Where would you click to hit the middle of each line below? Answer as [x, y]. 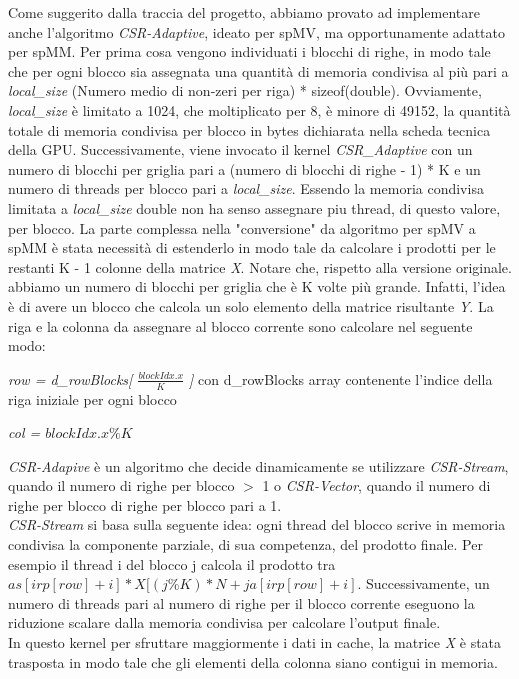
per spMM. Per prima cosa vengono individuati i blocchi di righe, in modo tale [249, 51]
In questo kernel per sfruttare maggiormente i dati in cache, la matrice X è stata [255, 642]
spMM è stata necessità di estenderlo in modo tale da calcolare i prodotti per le [252, 247]
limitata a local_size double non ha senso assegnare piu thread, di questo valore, [254, 207]
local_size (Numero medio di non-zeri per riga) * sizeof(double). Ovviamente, [245, 90]
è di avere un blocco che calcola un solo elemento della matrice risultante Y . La [251, 305]
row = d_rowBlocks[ [70, 378]
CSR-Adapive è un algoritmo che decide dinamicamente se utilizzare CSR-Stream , [258, 465]
